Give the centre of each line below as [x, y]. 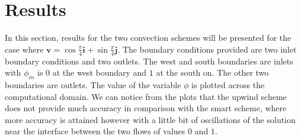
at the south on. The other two [212, 72]
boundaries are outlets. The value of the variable [93, 84]
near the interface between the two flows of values [95, 131]
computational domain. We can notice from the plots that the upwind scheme [146, 96]
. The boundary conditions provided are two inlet [207, 49]
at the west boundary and [100, 72]
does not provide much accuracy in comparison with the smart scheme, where [146, 108]
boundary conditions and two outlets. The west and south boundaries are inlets [149, 61]
